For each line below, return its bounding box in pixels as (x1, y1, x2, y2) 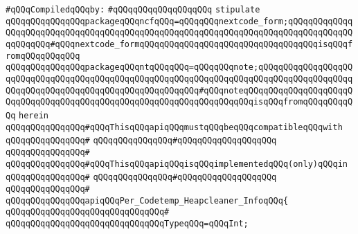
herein (19, 110, 48, 120)
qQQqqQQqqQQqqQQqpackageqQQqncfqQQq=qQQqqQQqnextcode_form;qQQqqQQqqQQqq (6, 16, 353, 26)
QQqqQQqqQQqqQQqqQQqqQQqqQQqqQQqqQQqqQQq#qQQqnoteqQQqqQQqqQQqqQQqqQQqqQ (6, 85, 353, 96)
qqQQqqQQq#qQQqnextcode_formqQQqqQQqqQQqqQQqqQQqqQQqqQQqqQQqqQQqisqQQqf (6, 39, 353, 49)
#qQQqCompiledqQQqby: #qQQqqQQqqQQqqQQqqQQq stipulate (6, 5, 260, 15)
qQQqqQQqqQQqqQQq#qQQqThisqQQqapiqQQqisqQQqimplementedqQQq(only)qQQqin (6, 159, 348, 169)
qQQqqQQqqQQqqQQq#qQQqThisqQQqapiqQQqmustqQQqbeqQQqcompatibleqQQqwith (6, 122, 343, 132)
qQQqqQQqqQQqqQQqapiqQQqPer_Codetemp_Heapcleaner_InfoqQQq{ (6, 195, 289, 206)
